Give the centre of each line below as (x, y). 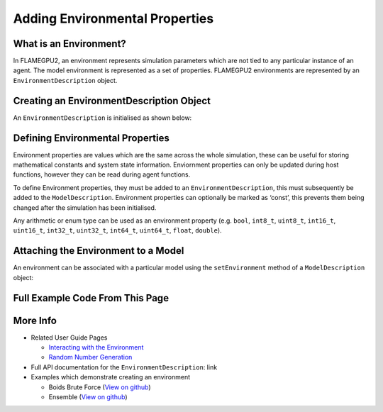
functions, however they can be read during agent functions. (102, 174)
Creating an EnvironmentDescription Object (112, 100)
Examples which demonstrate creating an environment (111, 377)
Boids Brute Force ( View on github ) (100, 387)
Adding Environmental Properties (113, 18)
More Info (35, 320)
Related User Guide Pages (69, 338)
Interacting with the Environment (96, 347)
